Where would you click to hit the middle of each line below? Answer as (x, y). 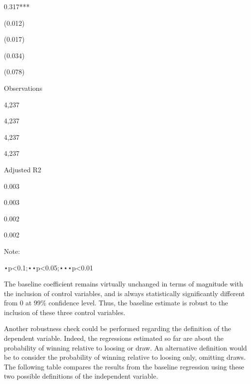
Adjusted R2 (23, 169)
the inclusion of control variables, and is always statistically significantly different (125, 293)
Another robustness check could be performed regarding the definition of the (118, 328)
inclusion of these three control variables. (65, 312)
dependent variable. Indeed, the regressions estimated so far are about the (114, 338)
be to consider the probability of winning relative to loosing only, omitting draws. (125, 357)
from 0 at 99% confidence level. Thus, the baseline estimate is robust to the (116, 303)
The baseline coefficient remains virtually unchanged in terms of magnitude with (124, 284)
